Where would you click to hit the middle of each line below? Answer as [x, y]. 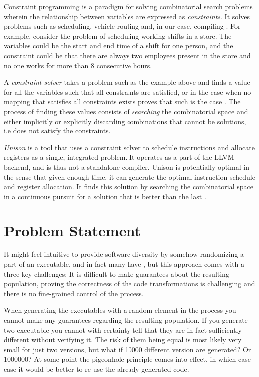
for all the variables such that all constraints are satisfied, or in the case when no [128, 91]
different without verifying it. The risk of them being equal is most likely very [123, 339]
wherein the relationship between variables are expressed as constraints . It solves [127, 16]
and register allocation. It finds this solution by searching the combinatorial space [129, 187]
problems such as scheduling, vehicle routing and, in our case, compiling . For [122, 26]
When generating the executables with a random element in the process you [120, 310]
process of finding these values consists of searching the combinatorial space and [126, 111]
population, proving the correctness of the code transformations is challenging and [129, 284]
